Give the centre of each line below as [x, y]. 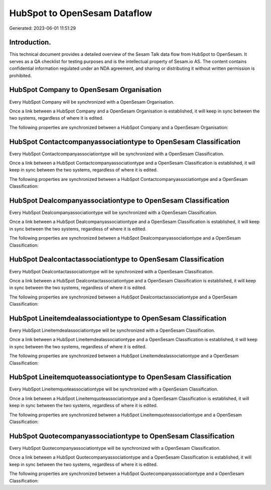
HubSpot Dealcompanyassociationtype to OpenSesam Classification [119, 200]
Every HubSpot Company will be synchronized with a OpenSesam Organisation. [92, 102]
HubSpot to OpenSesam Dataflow [81, 13]
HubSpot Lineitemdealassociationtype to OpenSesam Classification [118, 318]
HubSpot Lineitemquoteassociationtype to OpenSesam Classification [120, 377]
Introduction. [30, 42]
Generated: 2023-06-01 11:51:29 [43, 28]
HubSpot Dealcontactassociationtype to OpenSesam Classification [117, 260]
